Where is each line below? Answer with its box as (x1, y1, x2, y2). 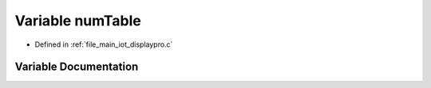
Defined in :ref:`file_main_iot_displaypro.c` (34, 40, 173, 49)
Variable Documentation (14, 60, 139, 74)
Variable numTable (14, 12, 141, 29)
